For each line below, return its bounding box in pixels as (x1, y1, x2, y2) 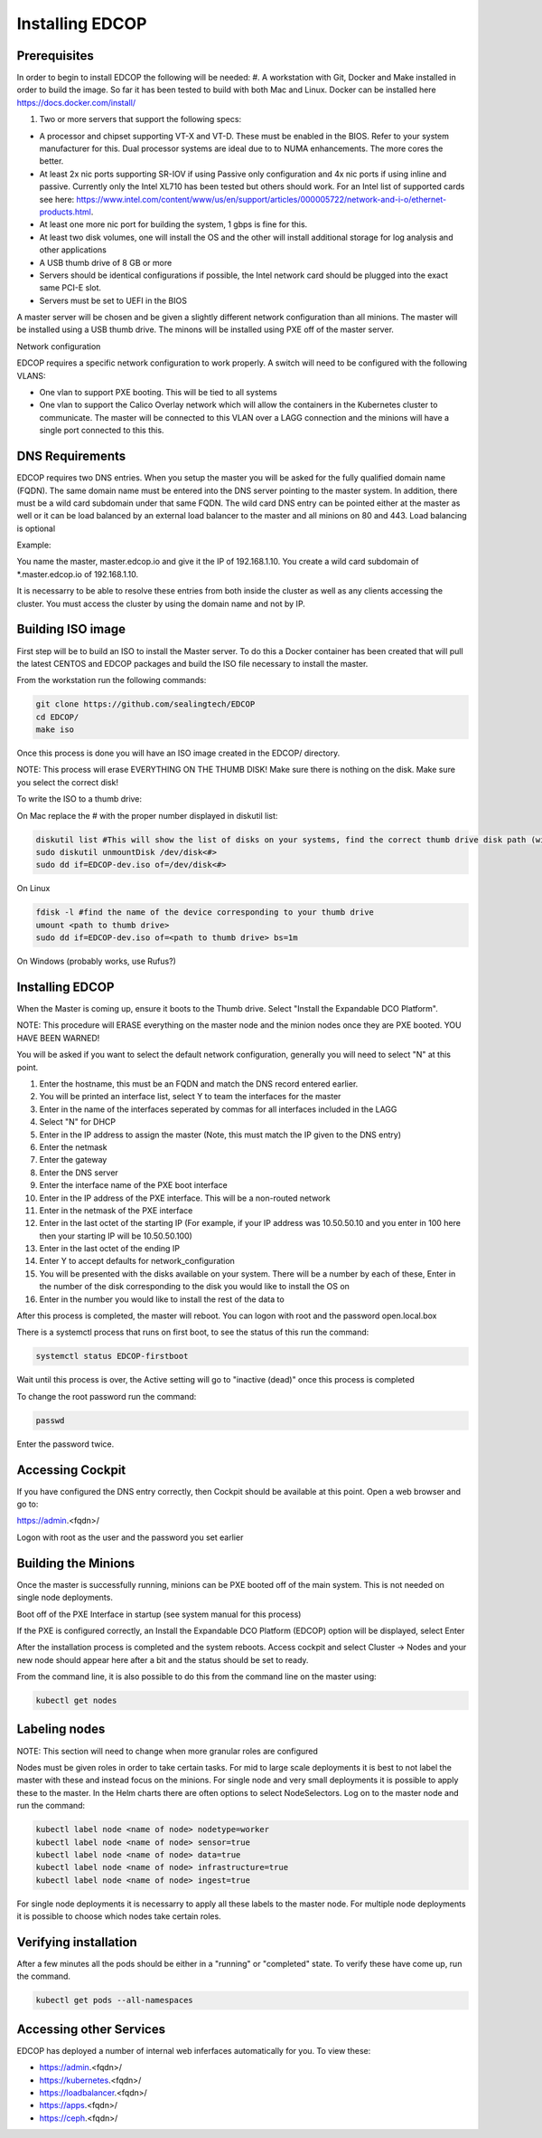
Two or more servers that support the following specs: (39, 114, 242, 125)
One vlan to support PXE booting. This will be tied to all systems (39, 387, 277, 398)
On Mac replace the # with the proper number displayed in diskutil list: (16, 810, 278, 821)
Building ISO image (16, 622, 126, 637)
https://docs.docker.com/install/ (16, 97, 135, 108)
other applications (39, 244, 107, 255)
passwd (35, 1415, 65, 1425)
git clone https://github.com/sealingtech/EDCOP (35, 699, 256, 709)
